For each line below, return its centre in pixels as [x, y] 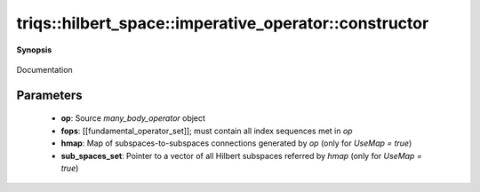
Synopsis [34, 50]
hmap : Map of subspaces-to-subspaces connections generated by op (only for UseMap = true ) [236, 143]
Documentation [44, 69]
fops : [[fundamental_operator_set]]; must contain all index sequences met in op [207, 131]
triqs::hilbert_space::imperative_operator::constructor [223, 23]
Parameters [49, 95]
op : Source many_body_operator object [133, 118]
